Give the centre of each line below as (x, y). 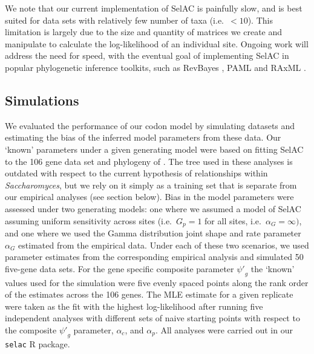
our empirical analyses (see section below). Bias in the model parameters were (149, 197)
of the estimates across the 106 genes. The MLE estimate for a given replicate (149, 294)
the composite (31, 329)
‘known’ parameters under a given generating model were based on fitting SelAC (154, 149)
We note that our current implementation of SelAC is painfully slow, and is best (154, 8)
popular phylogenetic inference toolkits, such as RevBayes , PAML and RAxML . (155, 67)
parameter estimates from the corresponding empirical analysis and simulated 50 (154, 257)
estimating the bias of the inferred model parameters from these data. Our (143, 137)
